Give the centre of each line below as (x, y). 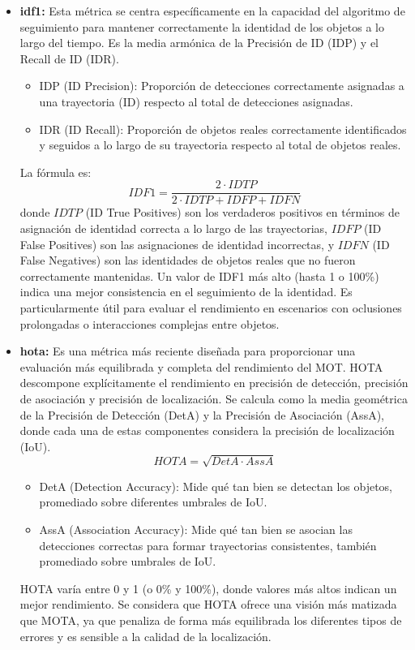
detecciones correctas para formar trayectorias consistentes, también (208, 545)
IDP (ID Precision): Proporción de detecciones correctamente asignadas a (222, 86)
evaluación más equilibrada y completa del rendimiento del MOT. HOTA (201, 366)
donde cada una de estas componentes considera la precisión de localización (207, 430)
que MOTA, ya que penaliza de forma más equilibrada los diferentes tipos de (211, 620)
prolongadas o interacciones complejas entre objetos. (150, 323)
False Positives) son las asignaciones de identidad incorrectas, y (177, 244)
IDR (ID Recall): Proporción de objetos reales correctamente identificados (223, 129)
